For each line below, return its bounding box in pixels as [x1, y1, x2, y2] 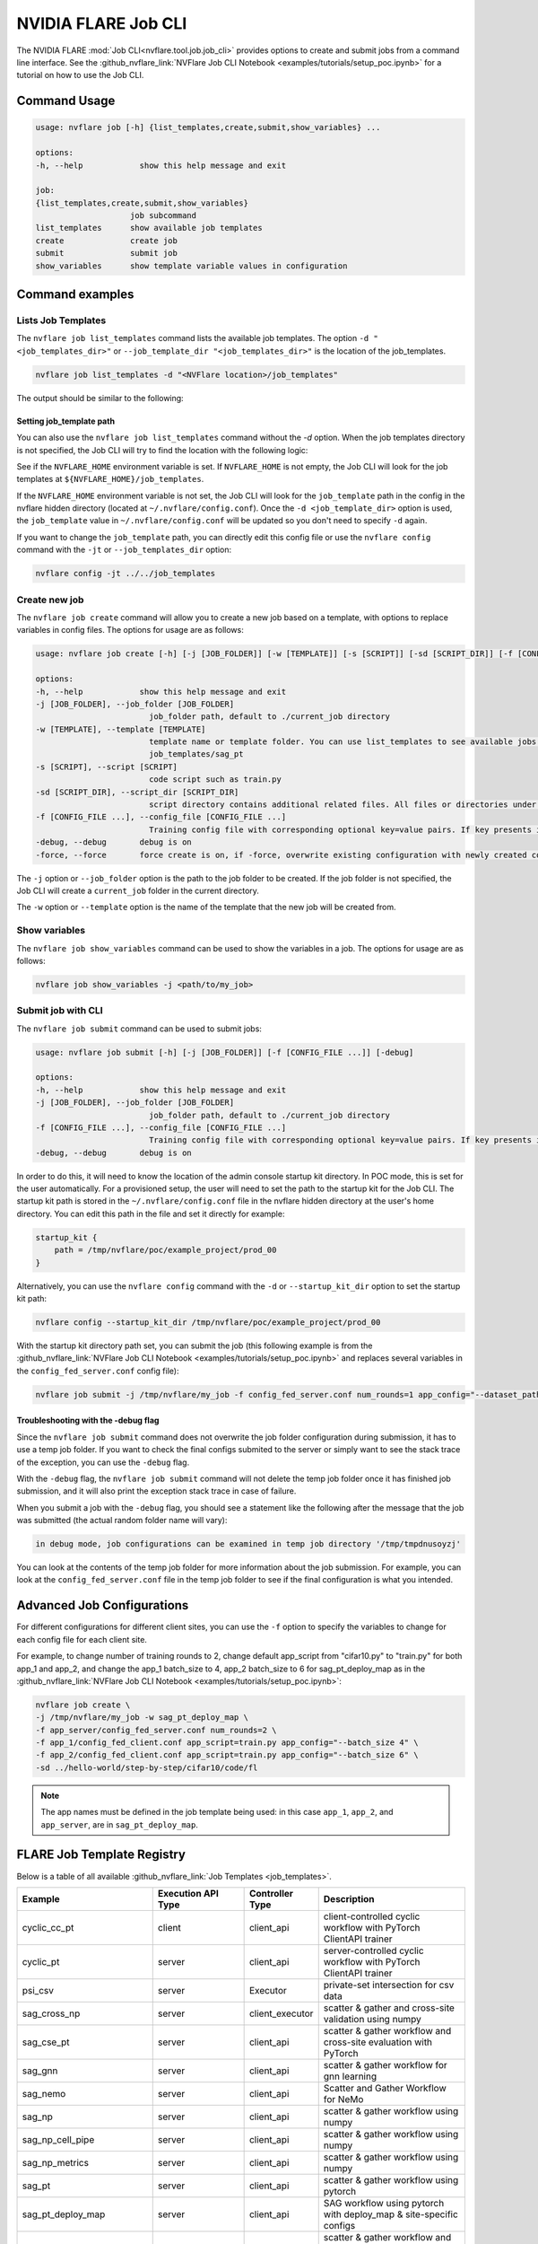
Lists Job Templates [16, 314, 107, 327]
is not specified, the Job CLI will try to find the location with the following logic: [16, 444, 308, 455]
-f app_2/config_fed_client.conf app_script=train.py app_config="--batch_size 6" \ [35, 1750, 419, 1760]
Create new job [16, 593, 84, 606]
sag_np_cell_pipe [22, 2133, 95, 2145]
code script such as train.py [148, 775, 282, 785]
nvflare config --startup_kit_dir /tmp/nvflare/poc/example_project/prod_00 [35, 1318, 381, 1328]
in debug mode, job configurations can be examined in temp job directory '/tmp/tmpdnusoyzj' [35, 1539, 462, 1549]
